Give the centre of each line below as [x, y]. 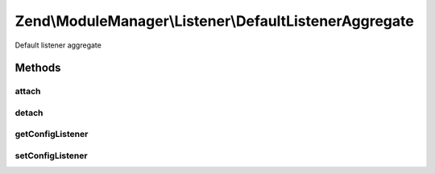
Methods [38, 68]
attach [28, 91]
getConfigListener [52, 135]
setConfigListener [51, 155]
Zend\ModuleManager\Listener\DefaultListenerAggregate [214, 21]
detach [29, 113]
